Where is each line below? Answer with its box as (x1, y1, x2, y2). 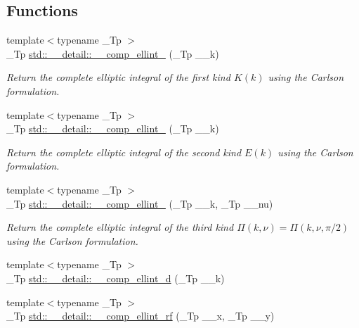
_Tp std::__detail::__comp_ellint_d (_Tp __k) (6, 270, 225, 285)
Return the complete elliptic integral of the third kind (6, 220, 234, 234)
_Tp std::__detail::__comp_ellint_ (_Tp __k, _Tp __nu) (6, 196, 273, 210)
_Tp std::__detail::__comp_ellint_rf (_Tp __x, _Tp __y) (6, 308, 275, 323)
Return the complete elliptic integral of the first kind (6, 70, 230, 84)
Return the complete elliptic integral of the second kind (6, 144, 242, 159)
